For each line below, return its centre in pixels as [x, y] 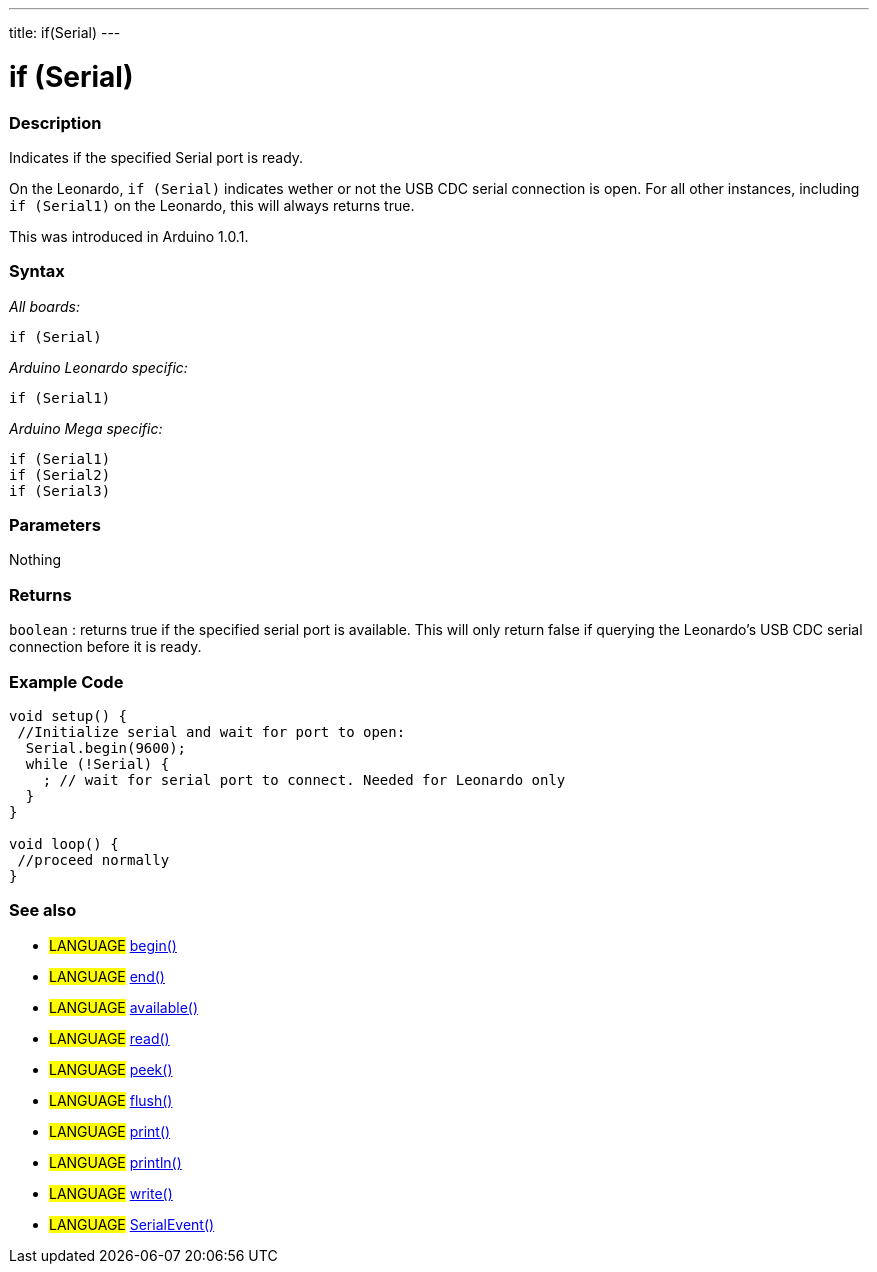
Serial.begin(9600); [106, 747]
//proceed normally [93, 859]
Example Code [66, 681]
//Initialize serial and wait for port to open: [211, 731]
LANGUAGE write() [111, 1193]
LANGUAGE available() [124, 1007]
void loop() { [64, 843]
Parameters [55, 525]
